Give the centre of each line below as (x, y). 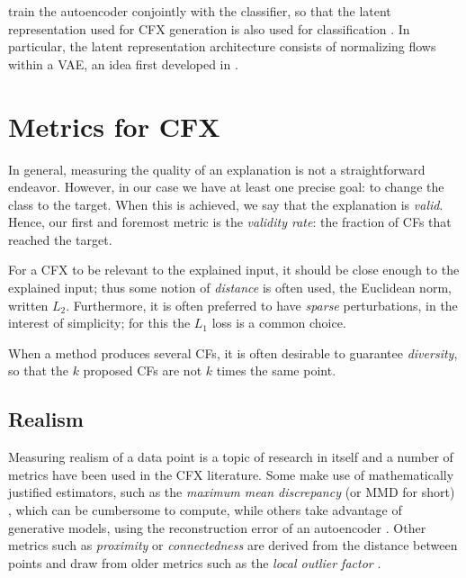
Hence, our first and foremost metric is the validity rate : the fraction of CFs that (230, 222)
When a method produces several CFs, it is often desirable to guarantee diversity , (233, 352)
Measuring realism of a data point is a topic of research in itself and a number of (231, 457)
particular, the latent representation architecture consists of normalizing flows (222, 46)
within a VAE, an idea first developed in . (123, 63)
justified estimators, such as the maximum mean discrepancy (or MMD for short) (232, 492)
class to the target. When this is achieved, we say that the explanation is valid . (226, 204)
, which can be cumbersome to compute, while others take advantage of (205, 510)
